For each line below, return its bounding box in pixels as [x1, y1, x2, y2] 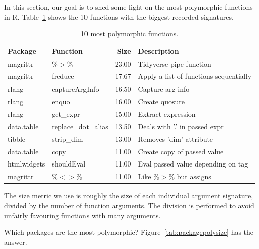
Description [138, 45, 179, 56]
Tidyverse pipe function [138, 58, 211, 69]
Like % [138, 171, 159, 182]
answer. [4, 236, 27, 247]
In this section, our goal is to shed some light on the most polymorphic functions [4, 2, 253, 12]
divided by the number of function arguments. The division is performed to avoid [4, 200, 254, 210]
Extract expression [138, 109, 196, 119]
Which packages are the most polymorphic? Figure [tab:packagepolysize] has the [4, 227, 254, 237]
